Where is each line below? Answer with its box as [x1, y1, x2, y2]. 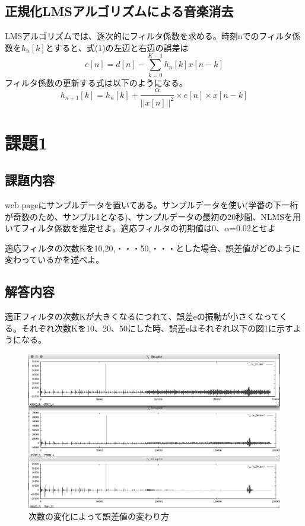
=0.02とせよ [230, 222, 276, 234]
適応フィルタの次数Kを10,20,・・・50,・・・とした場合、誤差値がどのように [5, 241, 301, 254]
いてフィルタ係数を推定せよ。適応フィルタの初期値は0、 [5, 222, 225, 234]
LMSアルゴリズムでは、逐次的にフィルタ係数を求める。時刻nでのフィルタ [5, 30, 293, 42]
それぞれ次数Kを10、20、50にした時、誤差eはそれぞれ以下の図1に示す [21, 321, 294, 334]
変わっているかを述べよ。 [5, 253, 104, 266]
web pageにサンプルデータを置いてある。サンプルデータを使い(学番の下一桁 [5, 199, 298, 211]
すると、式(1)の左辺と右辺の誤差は [53, 41, 189, 53]
